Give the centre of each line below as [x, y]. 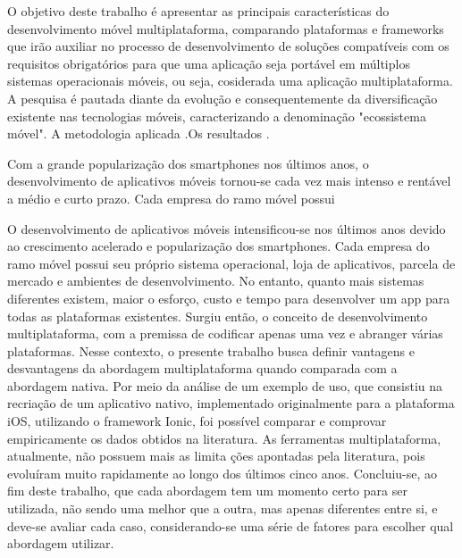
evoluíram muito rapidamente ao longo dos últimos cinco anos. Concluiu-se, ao [223, 473]
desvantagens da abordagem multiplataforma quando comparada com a [202, 368]
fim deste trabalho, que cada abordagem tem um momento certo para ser [207, 491]
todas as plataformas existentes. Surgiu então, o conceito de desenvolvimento [218, 316]
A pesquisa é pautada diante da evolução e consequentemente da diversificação [223, 98]
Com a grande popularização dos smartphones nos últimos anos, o [188, 163]
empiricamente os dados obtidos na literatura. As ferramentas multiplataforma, [224, 438]
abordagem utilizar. [61, 543]
